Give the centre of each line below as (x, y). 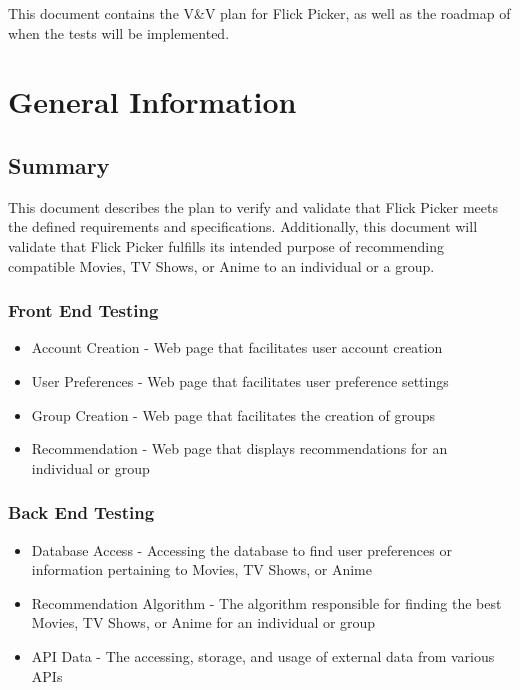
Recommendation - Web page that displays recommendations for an (239, 448)
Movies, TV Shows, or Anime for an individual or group (203, 622)
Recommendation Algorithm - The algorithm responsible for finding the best (266, 602)
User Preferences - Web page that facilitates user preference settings (240, 380)
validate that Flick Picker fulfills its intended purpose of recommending (226, 245)
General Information (152, 101)
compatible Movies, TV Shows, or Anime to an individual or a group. (221, 265)
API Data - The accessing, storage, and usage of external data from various (263, 655)
